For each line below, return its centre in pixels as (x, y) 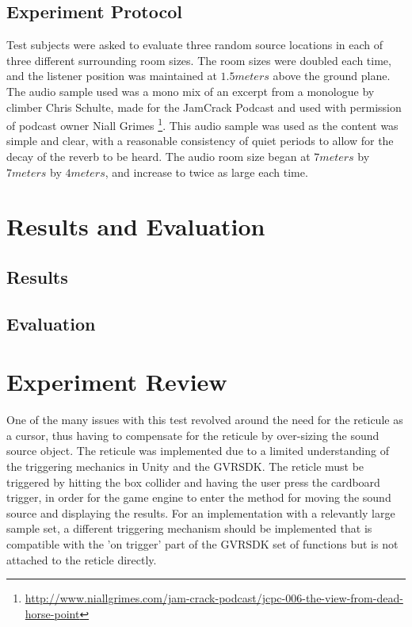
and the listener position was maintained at (112, 76)
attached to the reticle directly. (82, 559)
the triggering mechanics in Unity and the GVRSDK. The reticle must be (185, 466)
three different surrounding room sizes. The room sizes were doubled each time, (199, 60)
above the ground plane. (332, 76)
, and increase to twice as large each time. (206, 172)
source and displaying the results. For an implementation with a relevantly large (201, 512)
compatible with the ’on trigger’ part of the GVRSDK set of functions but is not (202, 544)
